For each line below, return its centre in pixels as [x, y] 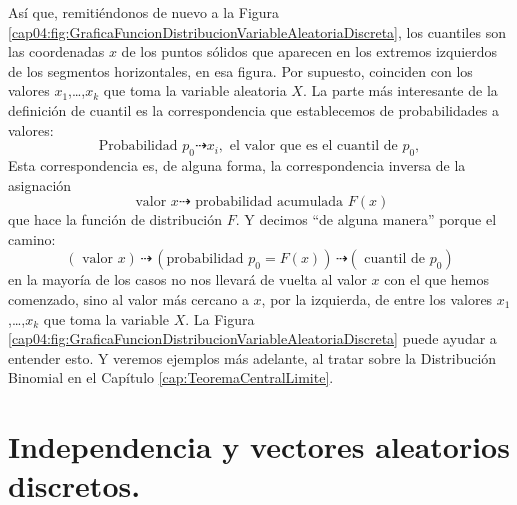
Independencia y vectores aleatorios [259, 446]
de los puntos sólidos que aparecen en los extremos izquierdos [309, 51]
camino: [32, 238]
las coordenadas [56, 51]
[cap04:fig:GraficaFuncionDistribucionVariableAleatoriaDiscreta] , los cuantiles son [257, 31]
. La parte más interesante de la [400, 90]
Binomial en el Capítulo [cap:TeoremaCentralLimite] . [171, 377]
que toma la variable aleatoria [195, 90]
